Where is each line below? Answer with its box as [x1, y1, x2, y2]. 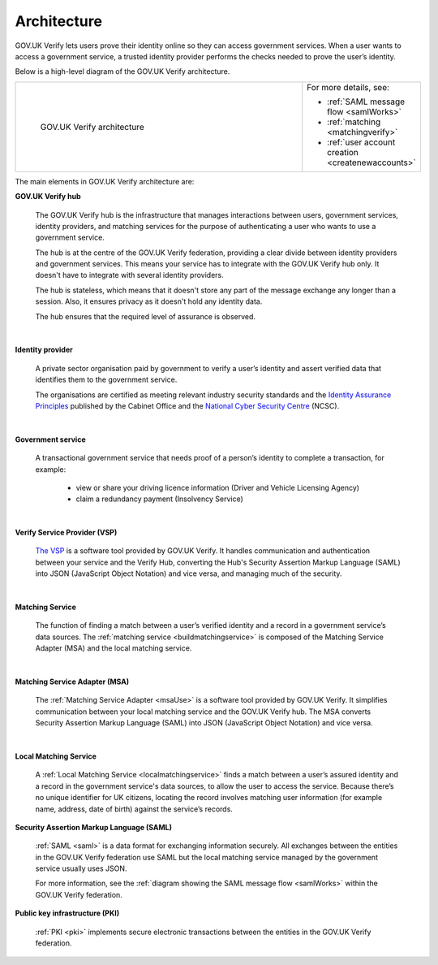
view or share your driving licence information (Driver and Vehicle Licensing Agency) [75, 482, 360, 492]
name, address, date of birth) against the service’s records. [35, 804, 233, 814]
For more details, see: [307, 81, 389, 93]
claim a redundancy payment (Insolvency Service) [75, 494, 243, 504]
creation [327, 146, 359, 158]
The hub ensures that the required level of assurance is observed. [35, 311, 255, 321]
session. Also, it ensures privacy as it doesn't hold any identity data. [35, 296, 263, 306]
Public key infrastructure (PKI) [15, 908, 120, 918]
